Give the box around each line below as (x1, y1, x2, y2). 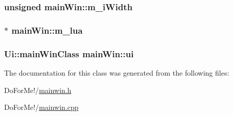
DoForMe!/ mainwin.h (4, 84, 72, 95)
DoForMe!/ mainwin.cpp (4, 102, 79, 112)
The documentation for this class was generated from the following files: (4, 67, 229, 78)
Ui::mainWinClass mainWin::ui (4, 47, 134, 60)
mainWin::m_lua (11, 24, 83, 36)
